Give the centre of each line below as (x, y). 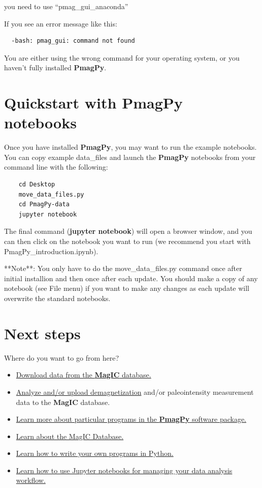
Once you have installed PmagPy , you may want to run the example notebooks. (130, 147)
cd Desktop (37, 185)
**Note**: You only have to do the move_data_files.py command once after (123, 268)
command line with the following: (56, 167)
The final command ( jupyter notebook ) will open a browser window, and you (128, 231)
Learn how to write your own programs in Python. (95, 453)
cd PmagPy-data (44, 205)
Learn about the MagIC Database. (70, 436)
